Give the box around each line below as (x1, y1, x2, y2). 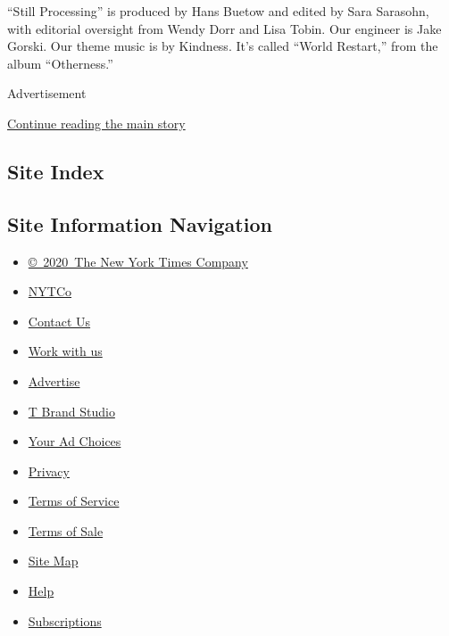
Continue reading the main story (7, 113, 186, 132)
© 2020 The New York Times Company (28, 252, 248, 270)
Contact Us (28, 311, 91, 330)
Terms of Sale (28, 521, 104, 540)
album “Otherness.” (7, 54, 113, 72)
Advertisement (7, 84, 87, 103)
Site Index (7, 157, 104, 185)
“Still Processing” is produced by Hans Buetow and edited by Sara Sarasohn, (7, 2, 429, 20)
